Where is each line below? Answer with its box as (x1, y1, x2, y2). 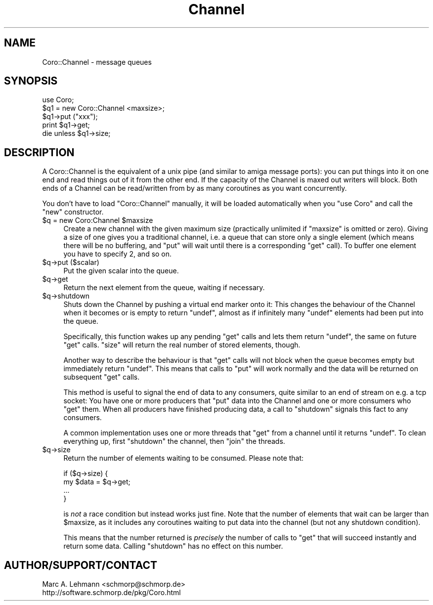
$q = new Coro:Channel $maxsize (42, 216, 153, 225)
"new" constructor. (42, 208, 104, 216)
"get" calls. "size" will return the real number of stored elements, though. (63, 341, 301, 349)
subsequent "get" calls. (63, 373, 140, 382)
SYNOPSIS (4, 75, 58, 87)
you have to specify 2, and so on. (63, 250, 172, 259)
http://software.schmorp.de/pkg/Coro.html (42, 588, 181, 597)
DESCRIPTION (4, 146, 75, 159)
